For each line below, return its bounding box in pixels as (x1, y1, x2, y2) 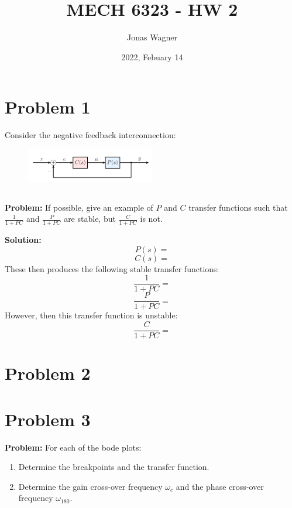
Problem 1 (5, 95, 91, 119)
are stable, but (64, 212, 116, 225)
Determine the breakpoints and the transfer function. (18, 461, 209, 473)
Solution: (5, 234, 42, 246)
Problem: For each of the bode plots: (5, 441, 142, 453)
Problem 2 (5, 361, 91, 385)
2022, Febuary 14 (121, 50, 183, 63)
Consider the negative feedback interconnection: (5, 129, 176, 141)
